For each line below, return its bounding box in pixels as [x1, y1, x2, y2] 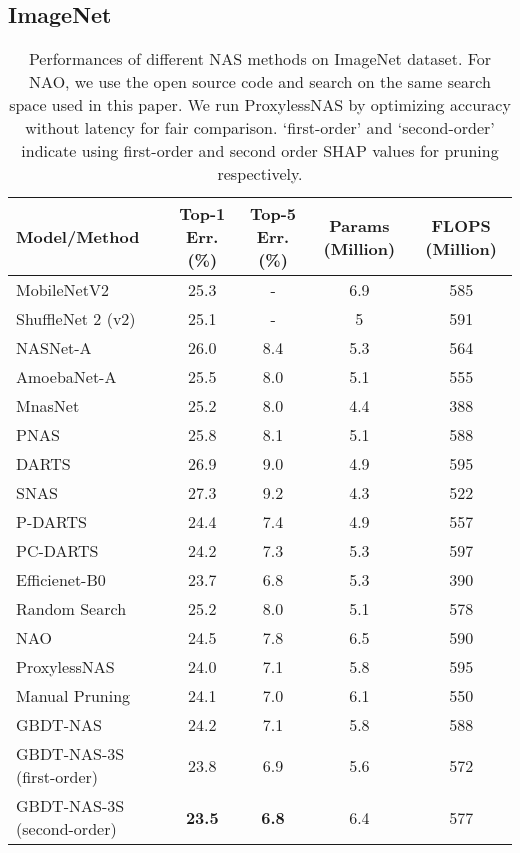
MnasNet [16, 394, 80, 418]
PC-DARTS [16, 539, 99, 563]
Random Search [16, 597, 127, 621]
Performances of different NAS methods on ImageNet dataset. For [28, 47, 492, 71]
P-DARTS [16, 510, 87, 534]
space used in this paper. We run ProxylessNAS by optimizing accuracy [9, 93, 511, 117]
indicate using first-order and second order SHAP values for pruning [21, 139, 499, 163]
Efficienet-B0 [16, 568, 106, 592]
